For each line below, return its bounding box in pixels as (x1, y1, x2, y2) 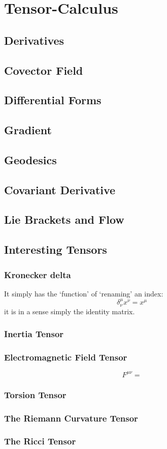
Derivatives (4, 32, 64, 48)
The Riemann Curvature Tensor (4, 411, 138, 424)
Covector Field (4, 62, 83, 78)
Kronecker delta (4, 268, 71, 281)
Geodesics (4, 152, 57, 167)
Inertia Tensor (4, 327, 64, 340)
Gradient (4, 122, 52, 138)
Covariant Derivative (4, 182, 116, 197)
